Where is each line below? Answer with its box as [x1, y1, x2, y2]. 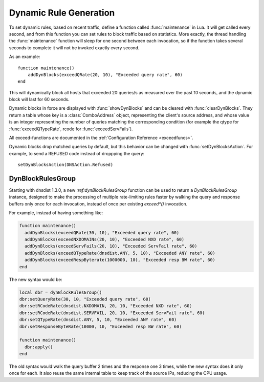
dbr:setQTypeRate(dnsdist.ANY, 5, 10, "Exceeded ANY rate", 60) [19, 317, 177, 322]
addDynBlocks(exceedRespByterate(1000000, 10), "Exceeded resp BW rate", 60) [24, 257, 216, 263]
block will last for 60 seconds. [9, 97, 69, 102]
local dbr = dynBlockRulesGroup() [19, 289, 102, 295]
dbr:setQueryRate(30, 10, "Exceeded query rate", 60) [19, 296, 151, 302]
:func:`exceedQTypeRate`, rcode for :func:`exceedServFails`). [9, 126, 133, 132]
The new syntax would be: [9, 276, 63, 282]
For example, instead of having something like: [9, 210, 103, 216]
